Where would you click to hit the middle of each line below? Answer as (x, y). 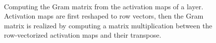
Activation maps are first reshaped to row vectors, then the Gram (104, 16)
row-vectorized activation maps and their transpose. (83, 35)
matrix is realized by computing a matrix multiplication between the (108, 25)
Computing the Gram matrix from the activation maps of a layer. (104, 6)
